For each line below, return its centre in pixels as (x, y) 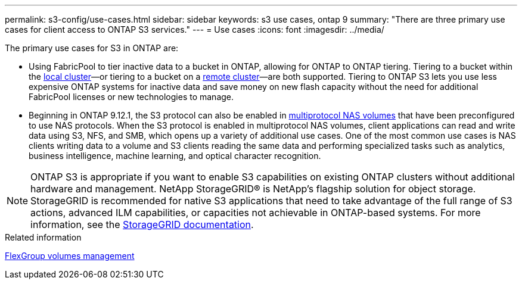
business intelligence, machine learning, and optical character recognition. (175, 156)
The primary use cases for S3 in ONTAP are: (92, 48)
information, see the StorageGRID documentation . (142, 224)
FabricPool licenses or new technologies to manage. (131, 97)
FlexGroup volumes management (70, 256)
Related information (43, 237)
